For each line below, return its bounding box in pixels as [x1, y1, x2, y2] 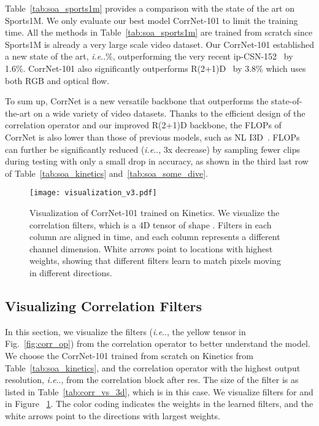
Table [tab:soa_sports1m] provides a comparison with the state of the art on [5, 2, 294, 14]
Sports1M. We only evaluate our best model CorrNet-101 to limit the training [5, 14, 298, 26]
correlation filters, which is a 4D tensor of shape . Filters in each [29, 218, 272, 231]
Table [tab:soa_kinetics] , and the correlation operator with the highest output [5, 361, 301, 374]
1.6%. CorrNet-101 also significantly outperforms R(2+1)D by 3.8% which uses [5, 61, 306, 74]
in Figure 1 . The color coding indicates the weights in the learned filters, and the [5, 397, 313, 410]
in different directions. [29, 266, 112, 279]
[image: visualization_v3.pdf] [29, 188, 157, 198]
